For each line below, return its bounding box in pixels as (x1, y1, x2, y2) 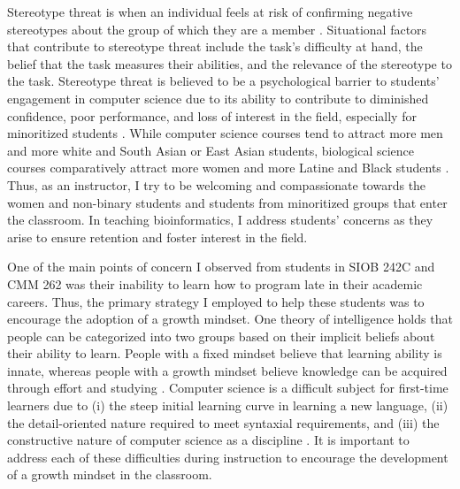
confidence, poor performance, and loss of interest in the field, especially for (7, 106, 417, 125)
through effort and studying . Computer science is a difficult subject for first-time (7, 378, 448, 397)
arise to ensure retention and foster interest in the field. (7, 227, 308, 246)
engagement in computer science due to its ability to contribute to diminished (7, 88, 429, 107)
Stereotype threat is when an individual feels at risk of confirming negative (7, 3, 413, 20)
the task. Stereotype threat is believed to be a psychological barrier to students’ (7, 72, 440, 90)
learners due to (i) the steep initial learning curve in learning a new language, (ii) (7, 396, 448, 415)
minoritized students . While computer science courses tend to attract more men (7, 124, 443, 142)
